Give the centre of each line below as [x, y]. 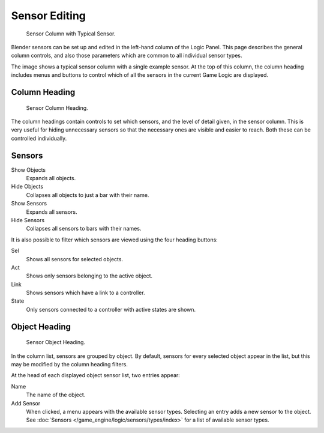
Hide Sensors [28, 220]
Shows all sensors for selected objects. [74, 259]
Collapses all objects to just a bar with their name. [88, 195]
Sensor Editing [49, 16]
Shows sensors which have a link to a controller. [85, 293]
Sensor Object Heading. [56, 342]
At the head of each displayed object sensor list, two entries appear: [95, 375]
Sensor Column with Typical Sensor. [71, 34]
